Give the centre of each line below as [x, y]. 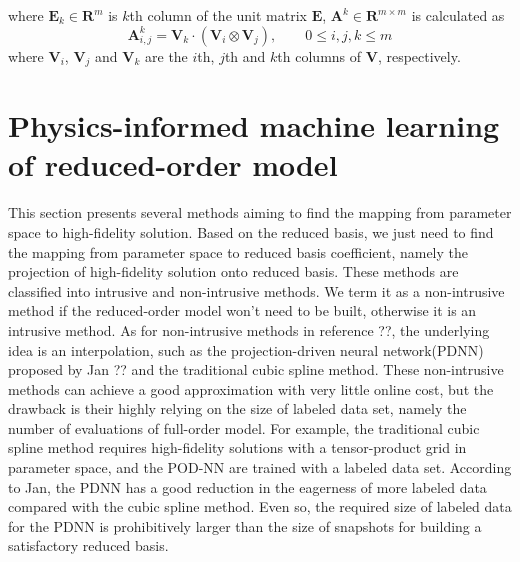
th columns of [319, 55]
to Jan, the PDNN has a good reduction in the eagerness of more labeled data [247, 486]
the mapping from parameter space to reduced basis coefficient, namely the [238, 251]
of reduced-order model [173, 164]
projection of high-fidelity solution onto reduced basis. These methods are [233, 271]
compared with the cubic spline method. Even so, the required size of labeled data [260, 506]
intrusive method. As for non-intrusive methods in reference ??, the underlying [249, 329]
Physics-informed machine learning [254, 125]
